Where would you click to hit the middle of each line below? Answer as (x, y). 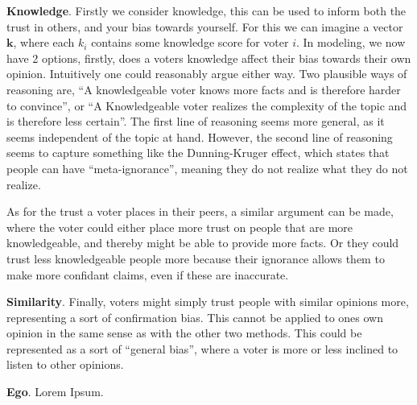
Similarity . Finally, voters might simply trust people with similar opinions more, (208, 302)
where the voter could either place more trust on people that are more (180, 227)
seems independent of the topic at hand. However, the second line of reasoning (200, 136)
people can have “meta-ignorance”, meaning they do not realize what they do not (207, 168)
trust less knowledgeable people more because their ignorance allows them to (196, 258)
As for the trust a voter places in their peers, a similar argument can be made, (200, 211)
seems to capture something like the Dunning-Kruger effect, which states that (198, 153)
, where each (44, 42)
